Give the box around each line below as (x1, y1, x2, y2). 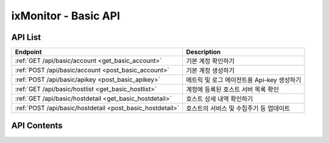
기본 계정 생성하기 (186, 67, 235, 75)
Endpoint (15, 48, 42, 56)
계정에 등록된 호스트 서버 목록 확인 (186, 85, 280, 94)
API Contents (11, 121, 63, 131)
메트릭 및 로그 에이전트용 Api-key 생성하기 (186, 76, 302, 84)
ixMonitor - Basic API (11, 9, 121, 22)
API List (11, 32, 41, 42)
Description (186, 48, 221, 56)
